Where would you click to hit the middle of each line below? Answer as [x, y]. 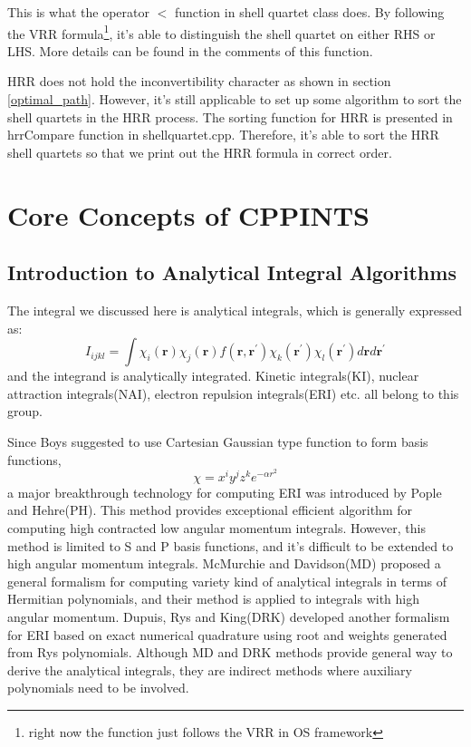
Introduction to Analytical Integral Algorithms [232, 272]
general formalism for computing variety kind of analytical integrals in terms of [227, 581]
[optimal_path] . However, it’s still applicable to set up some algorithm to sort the [235, 99]
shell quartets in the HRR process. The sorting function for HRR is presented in [230, 116]
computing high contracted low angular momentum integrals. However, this [216, 527]
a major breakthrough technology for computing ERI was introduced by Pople [225, 492]
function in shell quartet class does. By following [309, 12]
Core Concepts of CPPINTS [188, 214]
